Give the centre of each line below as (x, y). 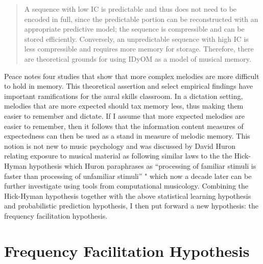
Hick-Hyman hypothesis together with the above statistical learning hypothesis (128, 195)
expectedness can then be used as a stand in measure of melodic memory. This (127, 136)
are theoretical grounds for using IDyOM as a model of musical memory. (138, 58)
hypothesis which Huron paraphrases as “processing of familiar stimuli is (142, 165)
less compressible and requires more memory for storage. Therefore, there (139, 49)
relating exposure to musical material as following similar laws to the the (118, 156)
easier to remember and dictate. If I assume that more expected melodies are (124, 115)
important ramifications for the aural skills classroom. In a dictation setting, (124, 96)
